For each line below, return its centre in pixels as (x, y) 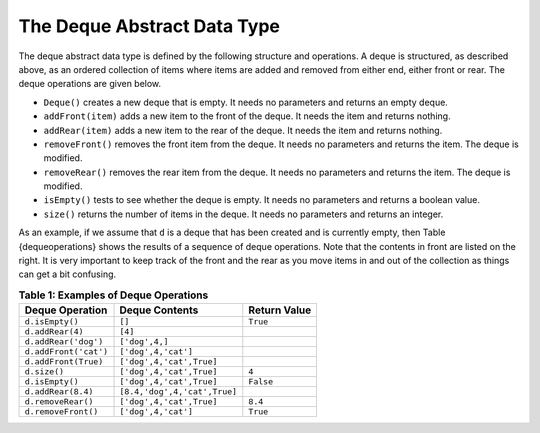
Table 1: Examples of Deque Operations (113, 295)
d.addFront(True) (64, 361)
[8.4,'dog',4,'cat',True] (178, 391)
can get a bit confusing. (67, 274)
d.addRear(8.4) (59, 391)
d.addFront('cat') (66, 351)
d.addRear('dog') (64, 341)
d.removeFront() (61, 411)
